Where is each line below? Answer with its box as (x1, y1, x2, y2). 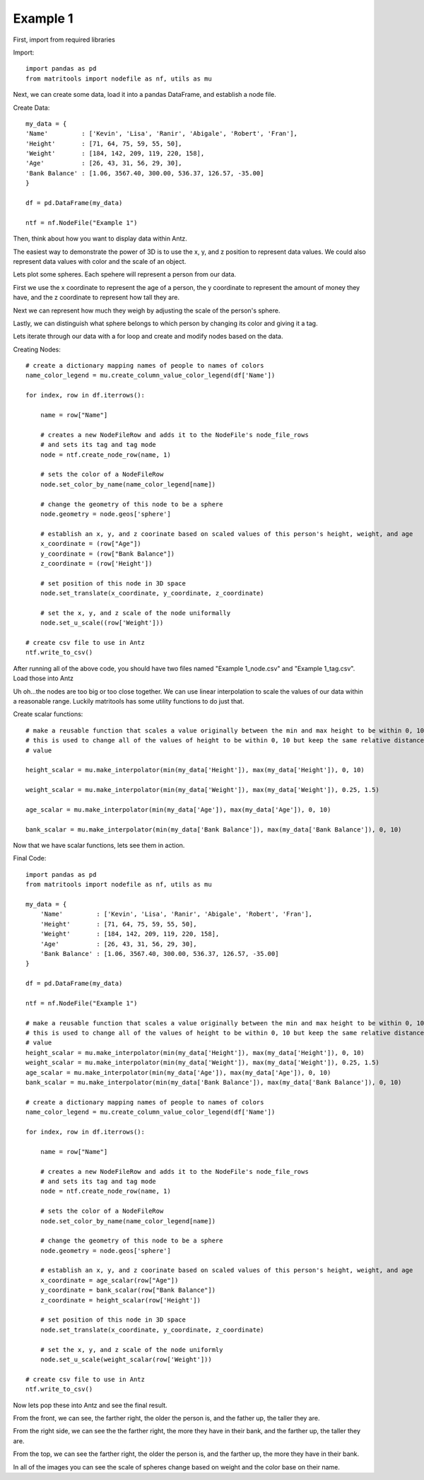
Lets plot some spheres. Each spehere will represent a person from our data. (13, 270, 237, 279)
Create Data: (13, 103, 50, 112)
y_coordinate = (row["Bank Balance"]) (40, 549, 175, 558)
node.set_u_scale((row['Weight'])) (40, 619, 164, 627)
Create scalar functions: (13, 710, 83, 718)
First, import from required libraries (13, 35, 116, 44)
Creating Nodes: (13, 345, 61, 354)
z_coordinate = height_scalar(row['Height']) (40, 1296, 201, 1304)
